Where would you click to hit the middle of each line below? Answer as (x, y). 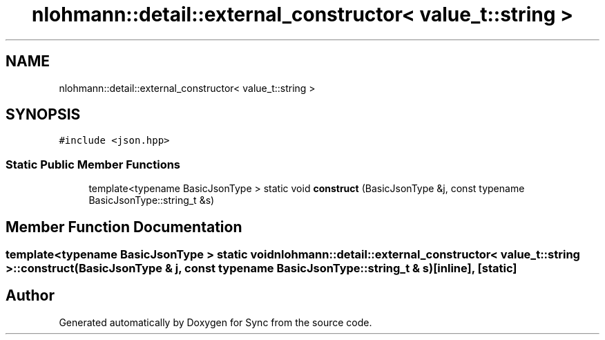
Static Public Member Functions (93, 164)
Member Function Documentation (124, 227)
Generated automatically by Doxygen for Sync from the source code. (215, 322)
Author (30, 296)
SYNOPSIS (43, 115)
